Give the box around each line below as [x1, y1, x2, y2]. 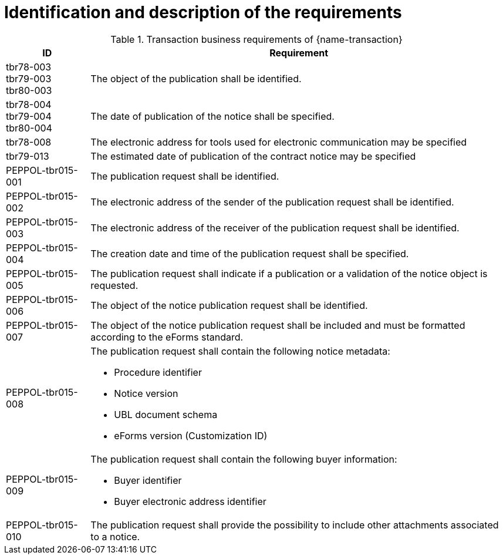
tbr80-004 [6, 122, 52, 134]
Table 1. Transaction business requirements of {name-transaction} [110, 33, 403, 45]
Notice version [114, 387, 178, 399]
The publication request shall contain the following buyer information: [90, 453, 397, 465]
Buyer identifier [114, 474, 182, 486]
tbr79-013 [6, 150, 49, 162]
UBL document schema [114, 408, 218, 420]
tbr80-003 [6, 84, 52, 96]
